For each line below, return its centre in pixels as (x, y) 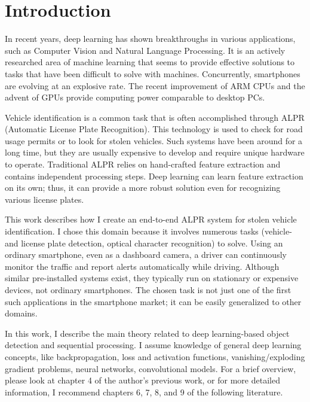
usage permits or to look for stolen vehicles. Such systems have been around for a (154, 140)
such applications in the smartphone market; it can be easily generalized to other (153, 301)
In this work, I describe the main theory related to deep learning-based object (147, 333)
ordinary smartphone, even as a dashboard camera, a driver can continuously (146, 255)
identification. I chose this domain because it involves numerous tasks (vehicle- (148, 231)
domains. (21, 313)
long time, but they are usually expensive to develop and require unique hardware (155, 152)
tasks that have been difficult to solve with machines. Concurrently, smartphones (153, 73)
